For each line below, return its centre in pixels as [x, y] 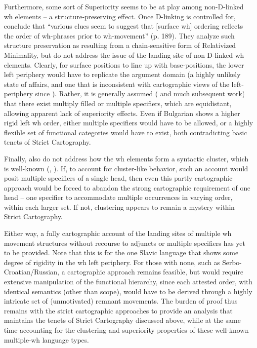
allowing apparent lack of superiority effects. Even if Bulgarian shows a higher [122, 113]
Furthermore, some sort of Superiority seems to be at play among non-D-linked [124, 6]
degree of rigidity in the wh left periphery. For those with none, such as [112, 262]
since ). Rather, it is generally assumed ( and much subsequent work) [140, 94]
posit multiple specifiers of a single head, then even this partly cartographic [118, 178]
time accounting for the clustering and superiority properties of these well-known [127, 330]
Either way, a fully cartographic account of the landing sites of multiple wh [118, 233]
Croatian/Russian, [32, 272]
